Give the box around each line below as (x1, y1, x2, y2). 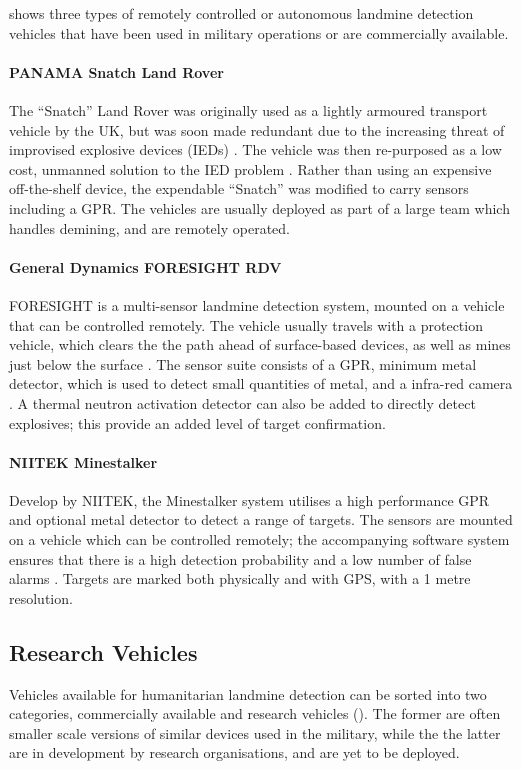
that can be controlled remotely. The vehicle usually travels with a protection (9, 314, 483, 335)
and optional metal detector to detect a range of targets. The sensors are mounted (9, 509, 513, 530)
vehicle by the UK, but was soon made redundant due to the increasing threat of (9, 119, 505, 140)
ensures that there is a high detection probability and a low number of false (9, 548, 472, 569)
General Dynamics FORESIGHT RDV (9, 256, 282, 277)
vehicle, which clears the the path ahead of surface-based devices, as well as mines (9, 334, 511, 355)
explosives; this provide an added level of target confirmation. (9, 412, 386, 433)
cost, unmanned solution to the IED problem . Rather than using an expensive (9, 158, 492, 179)
